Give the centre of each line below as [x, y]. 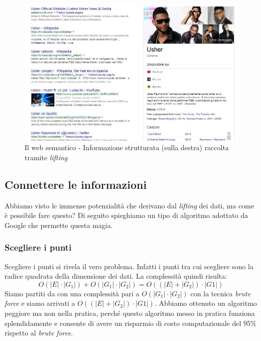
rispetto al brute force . [39, 333]
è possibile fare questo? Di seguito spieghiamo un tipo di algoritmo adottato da [126, 215]
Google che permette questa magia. [59, 225]
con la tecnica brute [221, 293]
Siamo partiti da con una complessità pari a [72, 293]
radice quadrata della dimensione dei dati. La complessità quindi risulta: [116, 276]
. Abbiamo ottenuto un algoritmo [206, 303]
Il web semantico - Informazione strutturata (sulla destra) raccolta [127, 147]
